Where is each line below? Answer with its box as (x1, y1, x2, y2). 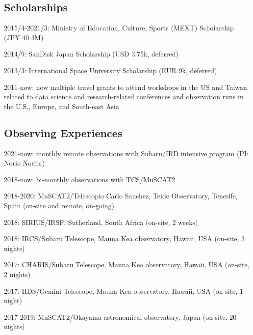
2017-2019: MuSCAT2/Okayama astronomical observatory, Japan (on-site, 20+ (4, 311, 242, 322)
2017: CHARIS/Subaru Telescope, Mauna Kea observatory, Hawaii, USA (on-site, (4, 259, 250, 270)
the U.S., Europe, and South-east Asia (4, 101, 119, 111)
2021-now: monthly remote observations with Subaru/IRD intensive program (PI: (4, 148, 249, 158)
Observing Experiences (4, 125, 123, 140)
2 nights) (4, 269, 31, 279)
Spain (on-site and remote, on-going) (4, 200, 114, 210)
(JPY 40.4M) (4, 32, 44, 42)
